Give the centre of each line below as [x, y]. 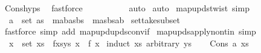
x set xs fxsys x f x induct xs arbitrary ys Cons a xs [129, 43]
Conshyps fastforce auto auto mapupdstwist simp [127, 8]
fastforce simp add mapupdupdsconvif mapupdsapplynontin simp [130, 31]
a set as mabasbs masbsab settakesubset [94, 19]
